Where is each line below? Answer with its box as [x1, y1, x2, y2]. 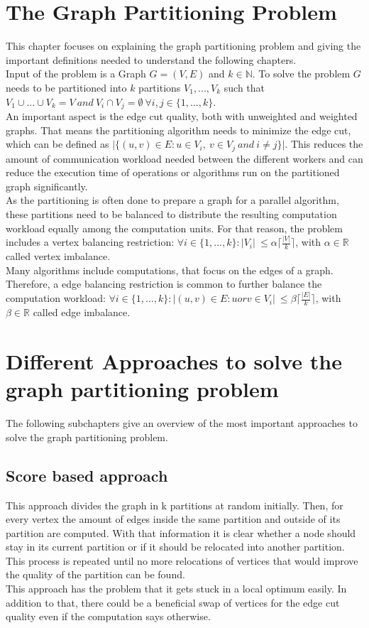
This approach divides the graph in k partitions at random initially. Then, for [6, 497, 343, 512]
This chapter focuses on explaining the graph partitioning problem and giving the [6, 38, 361, 53]
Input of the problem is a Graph [6, 66, 146, 81]
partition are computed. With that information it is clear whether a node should [6, 525, 356, 540]
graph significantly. [6, 178, 88, 193]
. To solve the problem [252, 66, 351, 81]
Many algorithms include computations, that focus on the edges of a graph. [6, 262, 334, 277]
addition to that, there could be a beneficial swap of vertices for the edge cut [6, 595, 340, 610]
